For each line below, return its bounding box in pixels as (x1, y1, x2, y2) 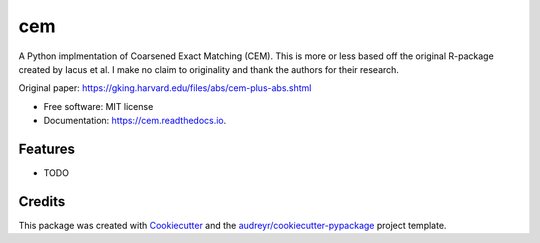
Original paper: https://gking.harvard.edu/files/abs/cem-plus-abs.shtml (18, 82, 312, 94)
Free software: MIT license (43, 100, 154, 112)
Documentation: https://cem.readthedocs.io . (43, 115, 227, 127)
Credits (18, 193, 66, 210)
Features (18, 140, 75, 157)
